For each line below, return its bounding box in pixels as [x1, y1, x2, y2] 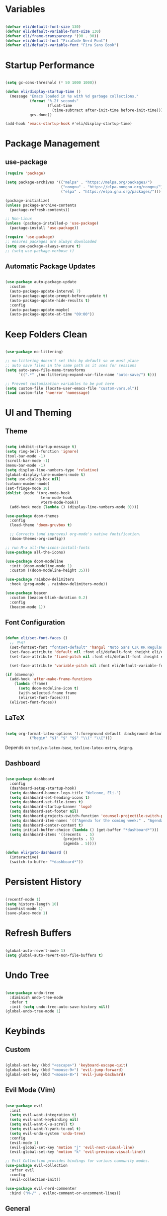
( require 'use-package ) [5, 234, 55, 239]
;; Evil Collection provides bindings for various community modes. [5, 1158, 150, 1163]
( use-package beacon [5, 591, 48, 596]
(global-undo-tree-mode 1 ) [5, 1009, 61, 1014]
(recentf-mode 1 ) [5, 897, 41, 902]
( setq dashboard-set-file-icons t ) [9, 800, 83, 805]
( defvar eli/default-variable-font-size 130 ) [5, 29, 101, 34]
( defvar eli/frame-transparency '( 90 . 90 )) [5, 33, 99, 38]
